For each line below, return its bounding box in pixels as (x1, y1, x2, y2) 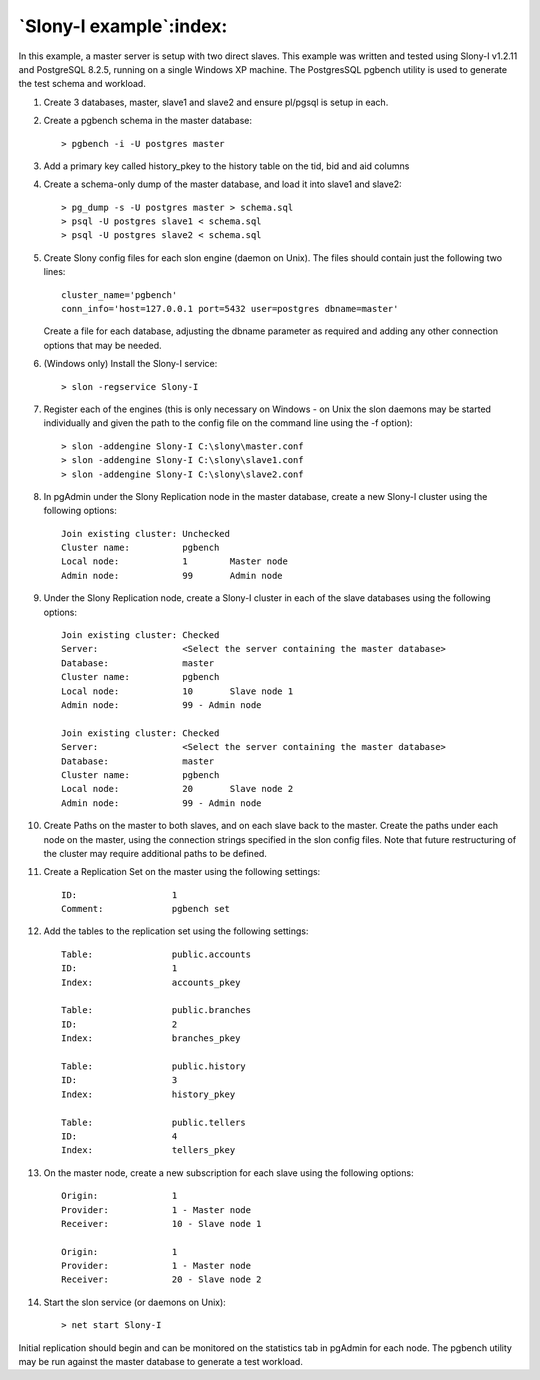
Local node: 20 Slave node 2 (61, 783, 294, 795)
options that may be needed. (43, 339, 162, 351)
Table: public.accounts (61, 948, 252, 960)
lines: (43, 266, 66, 278)
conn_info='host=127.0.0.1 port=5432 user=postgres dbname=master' (61, 303, 399, 315)
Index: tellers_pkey (61, 1145, 236, 1156)
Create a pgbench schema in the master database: (43, 115, 253, 127)
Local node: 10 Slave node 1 (61, 685, 294, 697)
